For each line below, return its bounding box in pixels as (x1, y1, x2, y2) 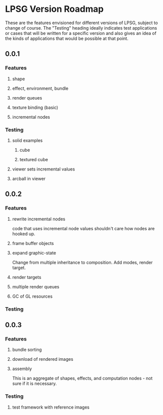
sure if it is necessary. (12, 380, 57, 386)
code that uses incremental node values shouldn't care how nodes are (12, 225, 155, 231)
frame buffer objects (12, 240, 54, 246)
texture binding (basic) (12, 104, 58, 110)
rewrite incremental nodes (12, 216, 65, 222)
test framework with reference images (12, 404, 90, 410)
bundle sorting (12, 346, 42, 353)
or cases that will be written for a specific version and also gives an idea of (5, 30, 157, 36)
